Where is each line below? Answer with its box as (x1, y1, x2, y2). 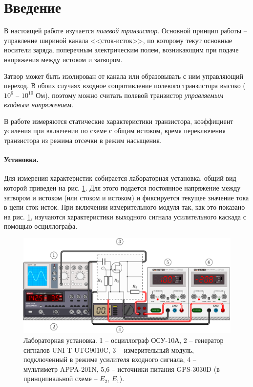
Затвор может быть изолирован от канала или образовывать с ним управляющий (4, 71, 244, 81)
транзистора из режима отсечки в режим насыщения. (4, 135, 162, 145)
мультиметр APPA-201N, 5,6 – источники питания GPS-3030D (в (23, 363, 220, 374)
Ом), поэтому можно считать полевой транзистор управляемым (36, 90, 224, 100)
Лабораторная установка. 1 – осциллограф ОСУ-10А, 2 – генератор (23, 335, 224, 345)
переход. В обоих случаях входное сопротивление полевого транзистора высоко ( (4, 80, 246, 91)
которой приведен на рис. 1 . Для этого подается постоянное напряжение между (4, 183, 241, 193)
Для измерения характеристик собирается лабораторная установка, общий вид (4, 173, 236, 183)
